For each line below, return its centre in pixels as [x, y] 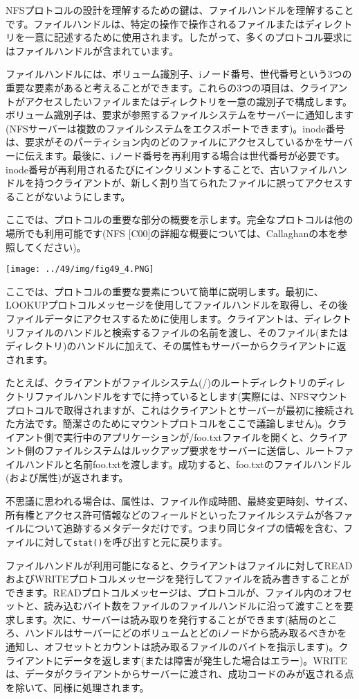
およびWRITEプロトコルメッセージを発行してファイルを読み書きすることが [177, 579]
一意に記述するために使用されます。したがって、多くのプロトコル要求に [188, 37]
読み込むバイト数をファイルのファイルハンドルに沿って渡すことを [194, 606]
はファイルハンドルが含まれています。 [92, 50]
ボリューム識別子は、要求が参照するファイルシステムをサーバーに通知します [180, 115]
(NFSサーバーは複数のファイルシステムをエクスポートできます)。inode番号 [175, 128]
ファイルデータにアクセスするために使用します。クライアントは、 [155, 318]
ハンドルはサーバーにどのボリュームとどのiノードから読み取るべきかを [186, 633]
